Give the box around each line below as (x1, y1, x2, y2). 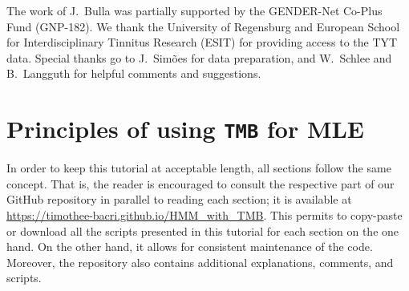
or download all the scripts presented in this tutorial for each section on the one (6, 222, 399, 239)
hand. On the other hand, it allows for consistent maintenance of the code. (6, 238, 373, 255)
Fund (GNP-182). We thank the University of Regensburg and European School (6, 18, 400, 34)
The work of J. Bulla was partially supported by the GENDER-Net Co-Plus (6, 2, 383, 18)
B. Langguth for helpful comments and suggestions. (6, 65, 261, 82)
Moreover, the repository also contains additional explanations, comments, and (6, 253, 394, 270)
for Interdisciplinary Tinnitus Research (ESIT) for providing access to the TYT (6, 34, 398, 51)
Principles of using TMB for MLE (6, 112, 365, 145)
